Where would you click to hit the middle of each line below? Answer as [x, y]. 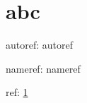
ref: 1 [17, 92]
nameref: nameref [43, 68]
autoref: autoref [39, 45]
